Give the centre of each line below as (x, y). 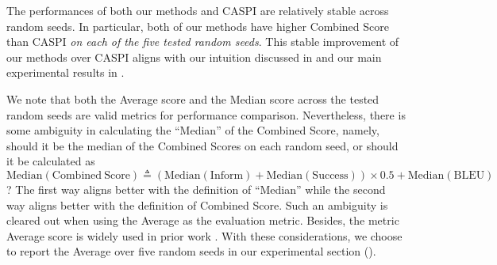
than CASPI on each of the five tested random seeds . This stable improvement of (203, 42)
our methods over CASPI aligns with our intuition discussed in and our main (194, 57)
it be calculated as (51, 161)
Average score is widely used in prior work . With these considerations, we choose (204, 235)
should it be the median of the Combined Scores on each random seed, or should (202, 145)
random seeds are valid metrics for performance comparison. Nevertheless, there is (206, 114)
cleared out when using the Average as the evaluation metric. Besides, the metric (203, 220)
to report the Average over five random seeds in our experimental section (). (191, 251)
